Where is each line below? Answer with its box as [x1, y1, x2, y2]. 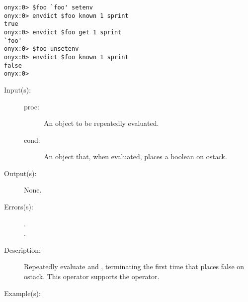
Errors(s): [4, 201, 33, 212]
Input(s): [4, 84, 31, 95]
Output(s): [4, 168, 37, 178]
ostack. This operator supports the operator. [24, 271, 160, 282]
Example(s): [4, 288, 41, 298]
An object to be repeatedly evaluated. [44, 118, 159, 128]
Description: [4, 244, 41, 255]
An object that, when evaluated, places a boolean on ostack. [44, 151, 227, 162]
